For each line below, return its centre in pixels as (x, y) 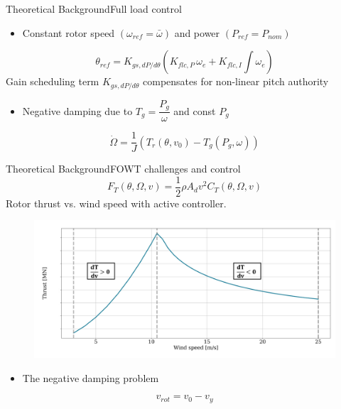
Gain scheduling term (53, 81)
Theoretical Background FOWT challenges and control (123, 169)
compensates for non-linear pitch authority (236, 81)
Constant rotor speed (69, 32)
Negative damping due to (77, 110)
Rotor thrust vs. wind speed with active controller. (116, 203)
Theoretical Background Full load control (94, 9)
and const (195, 110)
